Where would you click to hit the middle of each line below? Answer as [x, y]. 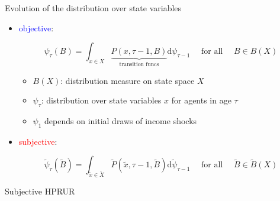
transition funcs [139, 65]
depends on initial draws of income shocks [121, 121]
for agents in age [201, 100]
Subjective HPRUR [40, 191]
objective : [36, 27]
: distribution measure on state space [128, 80]
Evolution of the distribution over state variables [93, 8]
